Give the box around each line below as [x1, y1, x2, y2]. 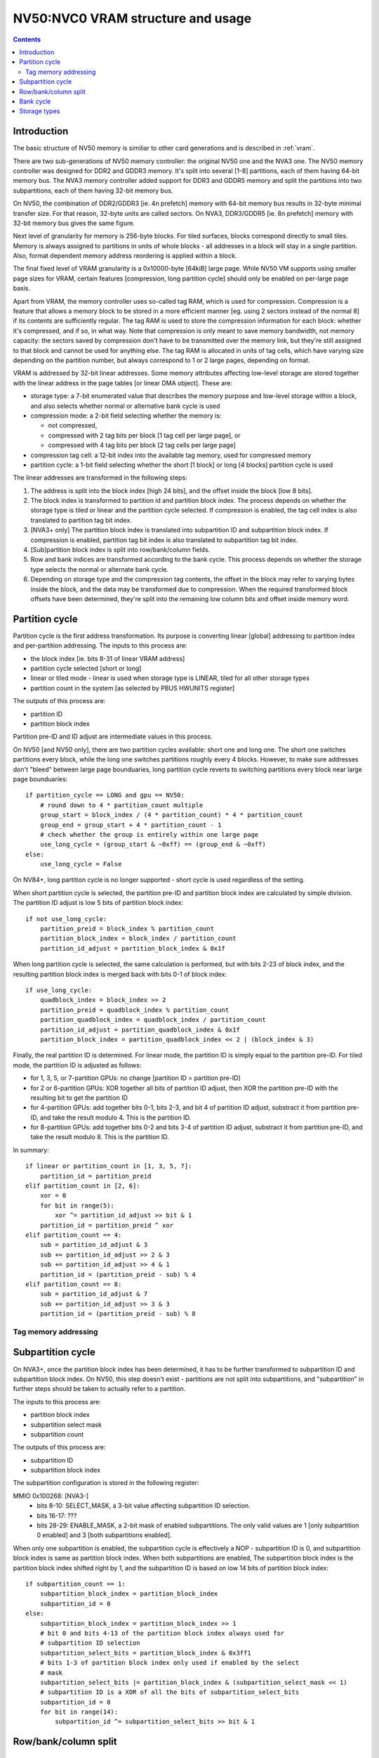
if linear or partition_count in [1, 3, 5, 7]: [25, 1162, 192, 1170]
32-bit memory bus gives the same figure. [13, 219, 135, 227]
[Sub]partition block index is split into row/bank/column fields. [30, 546, 211, 554]
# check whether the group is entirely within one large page [39, 830, 259, 838]
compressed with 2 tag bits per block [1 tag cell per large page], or [48, 431, 241, 440]
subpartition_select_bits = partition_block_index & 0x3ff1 [39, 1649, 252, 1657]
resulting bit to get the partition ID [30, 1093, 128, 1102]
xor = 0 [39, 1192, 67, 1200]
